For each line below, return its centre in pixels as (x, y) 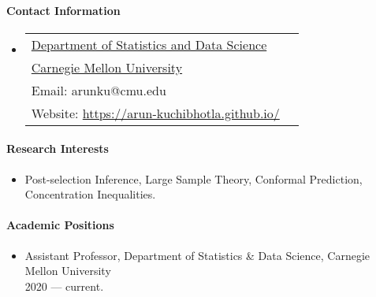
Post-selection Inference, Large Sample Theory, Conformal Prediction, (194, 178)
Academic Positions (60, 225)
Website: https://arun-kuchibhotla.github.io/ (155, 113)
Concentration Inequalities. (90, 194)
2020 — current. (64, 286)
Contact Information (63, 10)
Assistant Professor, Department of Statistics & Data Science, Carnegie (197, 255)
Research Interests (58, 148)
